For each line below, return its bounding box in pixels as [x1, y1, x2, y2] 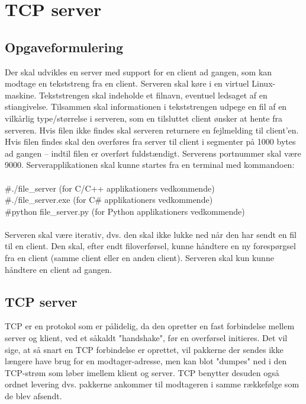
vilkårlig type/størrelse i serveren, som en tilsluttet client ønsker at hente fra [5, 112, 282, 124]
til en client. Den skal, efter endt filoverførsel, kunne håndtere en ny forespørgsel [5, 240, 296, 252]
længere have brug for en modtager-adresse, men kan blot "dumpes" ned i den [5, 355, 287, 367]
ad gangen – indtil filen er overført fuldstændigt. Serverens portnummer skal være [5, 147, 301, 159]
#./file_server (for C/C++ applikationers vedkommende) [5, 182, 215, 194]
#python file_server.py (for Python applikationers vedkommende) [5, 205, 245, 217]
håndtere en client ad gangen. [5, 263, 112, 275]
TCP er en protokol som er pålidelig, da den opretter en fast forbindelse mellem [5, 320, 295, 332]
